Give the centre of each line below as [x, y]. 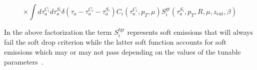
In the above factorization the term [58, 32]
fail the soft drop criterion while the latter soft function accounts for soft [115, 42]
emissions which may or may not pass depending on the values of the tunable [122, 52]
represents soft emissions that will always [190, 32]
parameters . [24, 61]
